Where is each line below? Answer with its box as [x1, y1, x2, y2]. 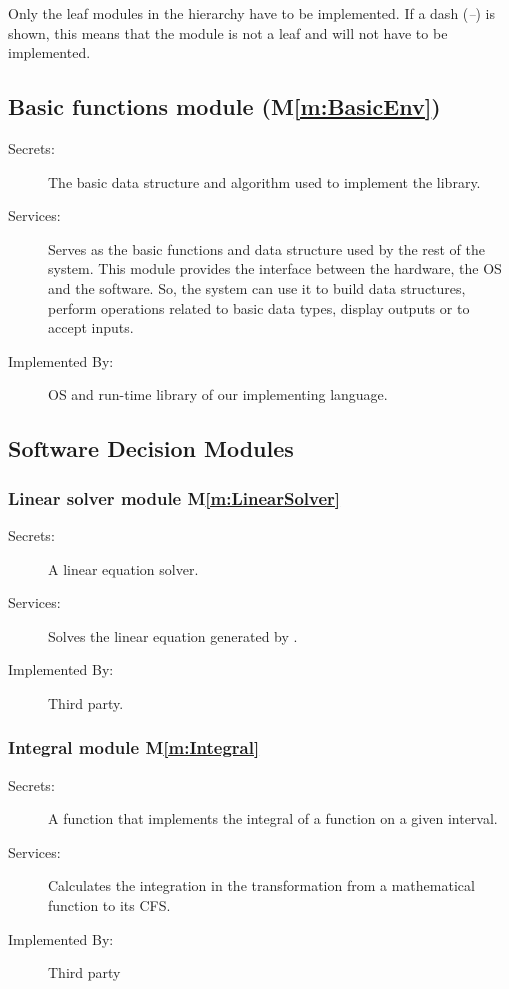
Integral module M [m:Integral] [8, 735, 260, 760]
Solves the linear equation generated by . [48, 625, 298, 646]
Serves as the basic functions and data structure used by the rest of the [48, 238, 486, 259]
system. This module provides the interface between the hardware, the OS [48, 258, 502, 279]
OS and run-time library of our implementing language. [48, 384, 388, 405]
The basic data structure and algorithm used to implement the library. [48, 171, 481, 192]
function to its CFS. [48, 895, 171, 916]
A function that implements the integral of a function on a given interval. [48, 808, 498, 829]
